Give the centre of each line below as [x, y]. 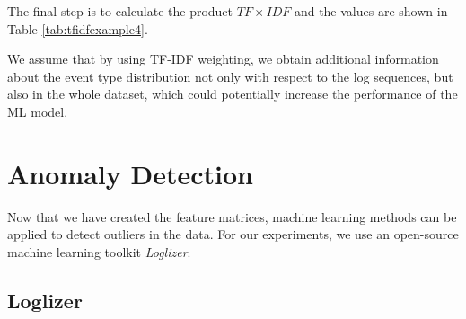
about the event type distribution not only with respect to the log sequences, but [230, 76]
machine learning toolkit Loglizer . [99, 251]
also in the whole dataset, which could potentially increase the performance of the [233, 94]
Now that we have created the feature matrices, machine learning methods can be [232, 216]
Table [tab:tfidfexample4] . [78, 28]
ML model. [38, 111]
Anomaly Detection [130, 173]
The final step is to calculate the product [120, 11]
